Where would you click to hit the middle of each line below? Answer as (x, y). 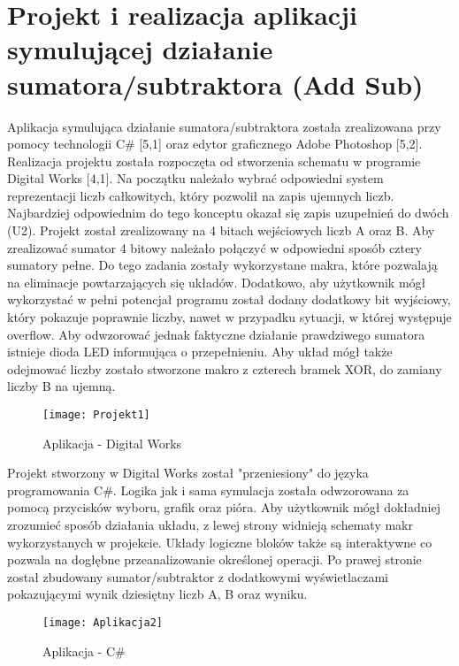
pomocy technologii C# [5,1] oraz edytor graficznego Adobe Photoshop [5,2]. (215, 144)
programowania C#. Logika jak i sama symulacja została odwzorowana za (208, 490)
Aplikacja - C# (84, 651)
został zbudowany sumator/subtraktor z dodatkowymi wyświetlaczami (198, 576)
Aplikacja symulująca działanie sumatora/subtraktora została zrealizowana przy (224, 126)
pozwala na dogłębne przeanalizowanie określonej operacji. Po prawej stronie (214, 559)
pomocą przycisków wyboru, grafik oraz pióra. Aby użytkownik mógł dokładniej (224, 507)
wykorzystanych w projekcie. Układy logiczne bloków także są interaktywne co (220, 542)
